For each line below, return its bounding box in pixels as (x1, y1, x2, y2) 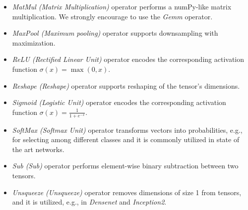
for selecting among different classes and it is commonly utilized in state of (12, 134, 240, 145)
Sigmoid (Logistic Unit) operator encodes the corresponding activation (12, 97, 226, 107)
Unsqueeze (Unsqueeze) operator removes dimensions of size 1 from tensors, (12, 187, 242, 197)
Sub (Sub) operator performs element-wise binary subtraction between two (12, 160, 239, 171)
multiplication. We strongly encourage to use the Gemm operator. (12, 11, 213, 21)
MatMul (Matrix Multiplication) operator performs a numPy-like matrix (12, 1, 232, 11)
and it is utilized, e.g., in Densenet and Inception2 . (12, 197, 167, 207)
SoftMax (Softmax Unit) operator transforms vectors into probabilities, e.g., (12, 124, 243, 135)
